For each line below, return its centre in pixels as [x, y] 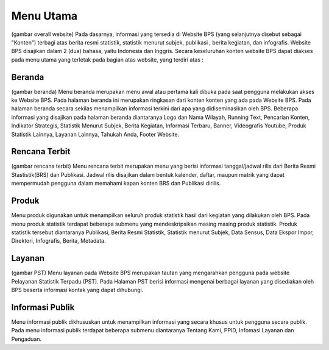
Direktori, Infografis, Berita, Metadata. [58, 241]
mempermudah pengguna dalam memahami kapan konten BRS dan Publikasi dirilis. [116, 184]
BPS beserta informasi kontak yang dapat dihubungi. [77, 290]
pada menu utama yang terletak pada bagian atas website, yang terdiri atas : [108, 59]
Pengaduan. [27, 339]
